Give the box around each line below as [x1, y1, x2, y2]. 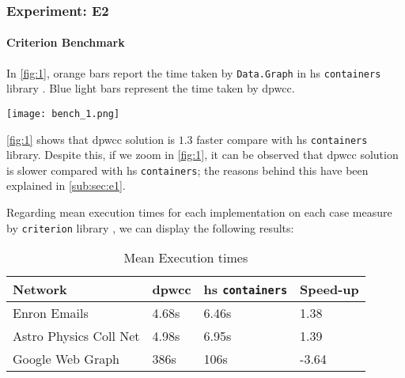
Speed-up [300, 280, 359, 299]
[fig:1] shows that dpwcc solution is [6, 130, 176, 147]
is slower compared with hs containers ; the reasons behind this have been [6, 161, 369, 178]
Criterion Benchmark [6, 34, 125, 51]
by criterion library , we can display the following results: [6, 219, 294, 236]
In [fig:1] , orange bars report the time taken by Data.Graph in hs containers [6, 64, 381, 81]
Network [13, 280, 67, 299]
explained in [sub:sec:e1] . [6, 177, 126, 194]
